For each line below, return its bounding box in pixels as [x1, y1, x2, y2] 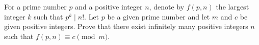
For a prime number [4, 1, 67, 11]
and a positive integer [75, 1, 143, 11]
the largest [216, 1, 249, 11]
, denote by [149, 1, 185, 11]
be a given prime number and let [107, 11, 210, 21]
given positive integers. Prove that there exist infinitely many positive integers [4, 21, 248, 31]
